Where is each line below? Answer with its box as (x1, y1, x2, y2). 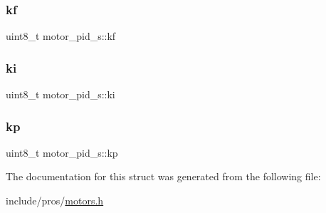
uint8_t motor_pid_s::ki (6, 87, 115, 102)
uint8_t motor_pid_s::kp (6, 145, 118, 160)
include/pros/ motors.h (6, 193, 104, 208)
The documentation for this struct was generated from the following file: (6, 169, 321, 184)
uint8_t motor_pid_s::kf (6, 28, 116, 43)
